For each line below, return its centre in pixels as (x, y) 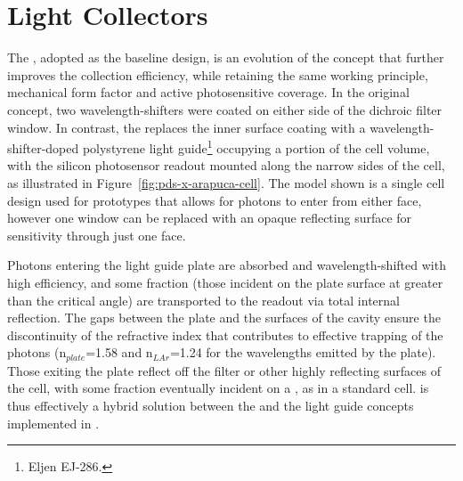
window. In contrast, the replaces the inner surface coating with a (187, 127)
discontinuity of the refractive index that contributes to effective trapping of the (225, 334)
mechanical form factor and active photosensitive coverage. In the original (208, 92)
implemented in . (53, 423)
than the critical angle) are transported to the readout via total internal (203, 300)
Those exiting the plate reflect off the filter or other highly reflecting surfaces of (224, 370)
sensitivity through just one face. (97, 235)
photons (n (37, 352)
